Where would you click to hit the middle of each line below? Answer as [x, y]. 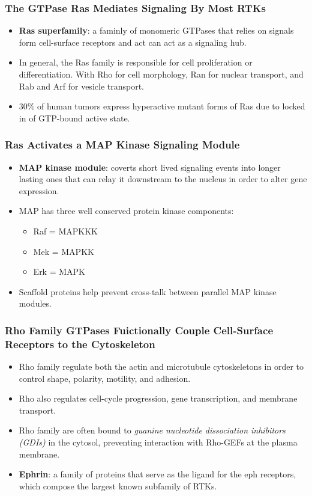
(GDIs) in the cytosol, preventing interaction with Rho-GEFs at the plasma [158, 442]
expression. [39, 190]
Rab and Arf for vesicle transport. [81, 86]
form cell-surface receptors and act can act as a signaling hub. [133, 42]
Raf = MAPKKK [65, 231]
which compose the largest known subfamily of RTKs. [118, 485]
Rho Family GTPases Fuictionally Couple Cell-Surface [139, 330]
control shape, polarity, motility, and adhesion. [105, 378]
